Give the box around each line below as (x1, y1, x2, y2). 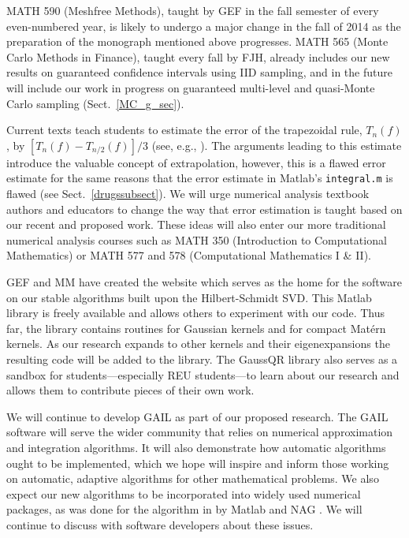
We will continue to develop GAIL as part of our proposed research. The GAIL (6, 408, 389, 424)
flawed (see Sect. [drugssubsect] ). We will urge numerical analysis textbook (6, 185, 370, 201)
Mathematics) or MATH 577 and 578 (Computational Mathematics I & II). (6, 247, 371, 263)
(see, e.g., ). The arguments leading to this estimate (151, 136, 402, 153)
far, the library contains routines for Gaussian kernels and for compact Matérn (6, 319, 386, 336)
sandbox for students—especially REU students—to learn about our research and (6, 366, 400, 383)
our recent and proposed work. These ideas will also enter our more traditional (6, 216, 386, 233)
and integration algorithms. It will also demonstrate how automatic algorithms (6, 439, 386, 455)
